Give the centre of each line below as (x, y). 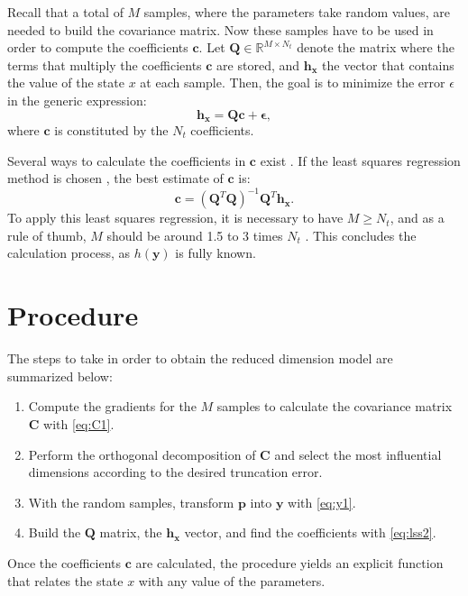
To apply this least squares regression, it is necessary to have (175, 218)
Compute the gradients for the (112, 406)
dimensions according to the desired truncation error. (175, 472)
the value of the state (66, 83)
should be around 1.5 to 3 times (195, 235)
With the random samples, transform (131, 502)
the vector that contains (388, 64)
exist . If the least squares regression (360, 160)
